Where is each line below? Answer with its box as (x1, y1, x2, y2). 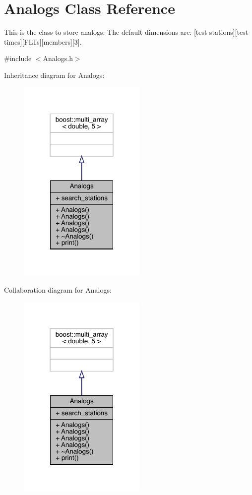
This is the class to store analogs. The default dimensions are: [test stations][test (4, 27, 249, 37)
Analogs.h (43, 53, 73, 63)
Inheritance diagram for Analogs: (4, 69, 105, 80)
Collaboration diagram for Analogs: (4, 285, 112, 295)
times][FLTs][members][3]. (4, 36, 82, 47)
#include (4, 53, 32, 63)
